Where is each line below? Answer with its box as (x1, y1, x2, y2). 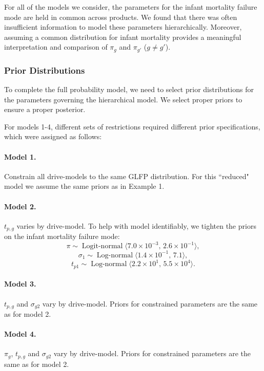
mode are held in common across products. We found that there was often (4, 11, 237, 22)
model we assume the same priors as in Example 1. (4, 181, 165, 191)
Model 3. (4, 278, 36, 289)
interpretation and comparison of (4, 41, 108, 52)
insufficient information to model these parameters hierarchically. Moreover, (4, 21, 242, 32)
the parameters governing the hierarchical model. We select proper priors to (4, 94, 242, 104)
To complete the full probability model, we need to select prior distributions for (4, 84, 254, 95)
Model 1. (4, 151, 36, 162)
